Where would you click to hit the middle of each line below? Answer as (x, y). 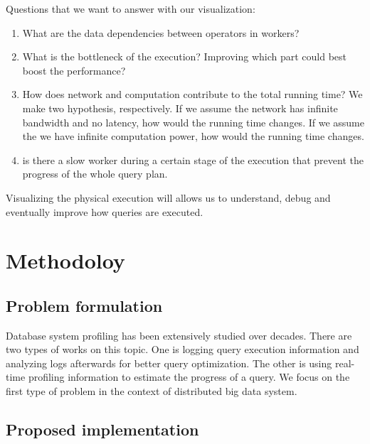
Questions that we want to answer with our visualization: (131, 9)
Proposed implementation (102, 429)
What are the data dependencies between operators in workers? (161, 32)
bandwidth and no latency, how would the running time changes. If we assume (193, 122)
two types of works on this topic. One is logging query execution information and (183, 349)
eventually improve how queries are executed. (105, 211)
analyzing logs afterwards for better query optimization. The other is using (169, 363)
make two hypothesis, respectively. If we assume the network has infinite (180, 108)
